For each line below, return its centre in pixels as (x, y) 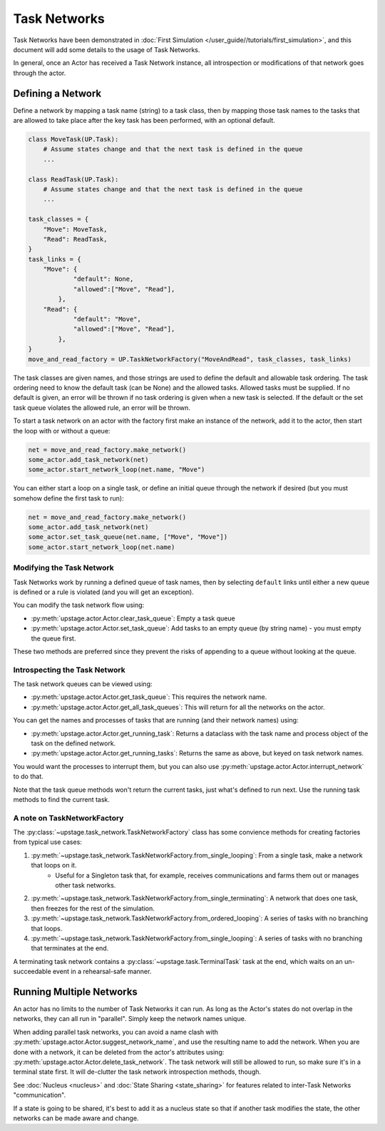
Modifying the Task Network (63, 568)
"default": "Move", (107, 319)
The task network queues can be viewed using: (83, 684)
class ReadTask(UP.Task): (73, 179)
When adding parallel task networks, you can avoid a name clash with (116, 1032)
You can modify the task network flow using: (79, 605)
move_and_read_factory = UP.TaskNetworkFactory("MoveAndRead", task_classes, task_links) (190, 359)
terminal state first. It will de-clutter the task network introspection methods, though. (137, 1072)
